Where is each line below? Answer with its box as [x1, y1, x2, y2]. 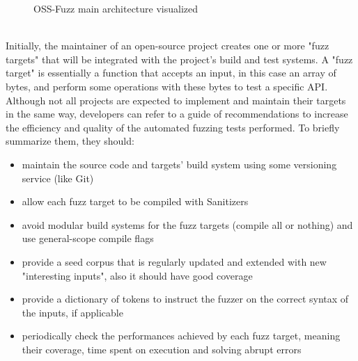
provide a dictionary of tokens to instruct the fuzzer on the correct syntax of [22, 291, 349, 306]
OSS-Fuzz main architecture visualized [33, 1, 199, 15]
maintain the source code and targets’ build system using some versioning [22, 157, 337, 171]
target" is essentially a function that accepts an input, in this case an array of [6, 65, 336, 80]
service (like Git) [22, 170, 94, 185]
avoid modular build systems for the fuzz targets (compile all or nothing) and [22, 217, 353, 232]
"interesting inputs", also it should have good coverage [22, 268, 253, 282]
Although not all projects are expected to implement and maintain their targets [6, 93, 346, 107]
